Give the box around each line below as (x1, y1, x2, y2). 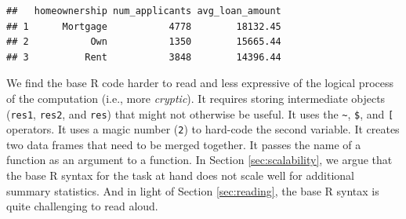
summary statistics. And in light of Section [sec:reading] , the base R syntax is (6, 182, 379, 199)
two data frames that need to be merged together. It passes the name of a (6, 136, 361, 152)
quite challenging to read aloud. (6, 198, 158, 214)
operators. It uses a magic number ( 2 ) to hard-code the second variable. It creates (6, 121, 400, 137)
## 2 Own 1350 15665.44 (6, 36, 281, 48)
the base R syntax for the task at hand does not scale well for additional (6, 167, 354, 184)
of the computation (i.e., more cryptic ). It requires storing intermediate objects (6, 89, 386, 106)
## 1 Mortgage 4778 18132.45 (6, 20, 281, 32)
